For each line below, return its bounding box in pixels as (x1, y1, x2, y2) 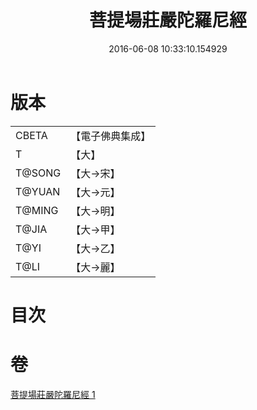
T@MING (15, 203, 59, 217)
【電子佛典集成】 (70, 129, 152, 143)
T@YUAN (15, 184, 61, 198)
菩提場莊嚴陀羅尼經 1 (10, 388, 96, 400)
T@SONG (15, 166, 62, 180)
